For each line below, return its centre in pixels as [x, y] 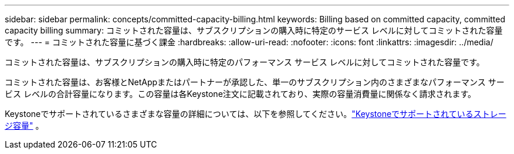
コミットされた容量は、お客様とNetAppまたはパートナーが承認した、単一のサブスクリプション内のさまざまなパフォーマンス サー [255, 82]
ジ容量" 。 [24, 125]
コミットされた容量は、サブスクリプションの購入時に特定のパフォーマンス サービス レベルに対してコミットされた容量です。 [245, 62]
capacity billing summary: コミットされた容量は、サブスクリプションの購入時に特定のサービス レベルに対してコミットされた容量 [254, 30]
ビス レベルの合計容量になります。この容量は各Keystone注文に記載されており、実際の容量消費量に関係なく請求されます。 [241, 94]
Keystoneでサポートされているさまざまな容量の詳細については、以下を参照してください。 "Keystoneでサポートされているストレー [256, 114]
